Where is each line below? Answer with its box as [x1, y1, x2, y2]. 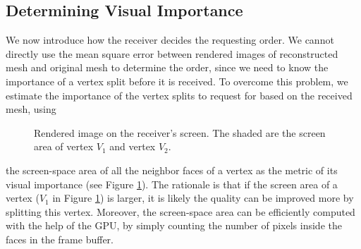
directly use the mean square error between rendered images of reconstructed [6, 46, 338, 61]
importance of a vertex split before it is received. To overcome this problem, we [6, 73, 348, 88]
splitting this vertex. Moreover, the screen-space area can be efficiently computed [6, 204, 355, 219]
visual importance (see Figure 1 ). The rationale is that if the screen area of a [6, 176, 338, 191]
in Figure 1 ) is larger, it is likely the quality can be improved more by [52, 190, 354, 205]
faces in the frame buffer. [6, 231, 114, 246]
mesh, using [6, 102, 56, 116]
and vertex [109, 139, 156, 154]
